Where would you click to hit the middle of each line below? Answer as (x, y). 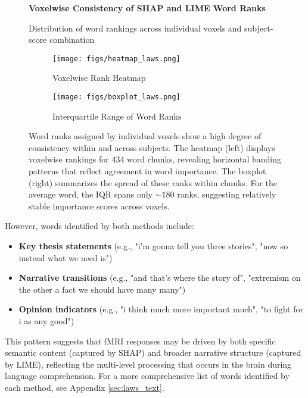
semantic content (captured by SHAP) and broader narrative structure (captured (153, 352)
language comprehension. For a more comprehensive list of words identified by (147, 376)
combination (72, 40)
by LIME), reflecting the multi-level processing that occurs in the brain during (148, 364)
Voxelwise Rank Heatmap (99, 78)
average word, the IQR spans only (91, 194)
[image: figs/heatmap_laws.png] (116, 59)
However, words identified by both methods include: (99, 226)
